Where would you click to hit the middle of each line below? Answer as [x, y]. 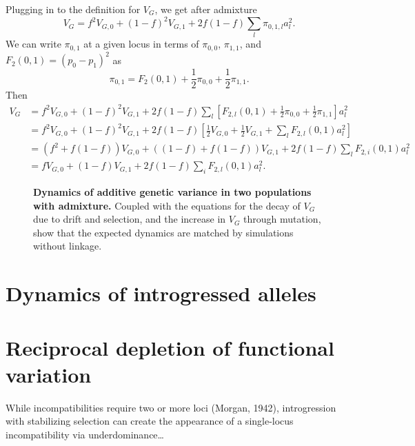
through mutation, [282, 219]
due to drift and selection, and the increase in [130, 219]
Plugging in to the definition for [73, 9]
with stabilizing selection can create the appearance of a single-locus [150, 421]
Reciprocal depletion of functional [170, 347]
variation [49, 374]
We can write [33, 44]
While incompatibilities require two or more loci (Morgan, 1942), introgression [171, 407]
